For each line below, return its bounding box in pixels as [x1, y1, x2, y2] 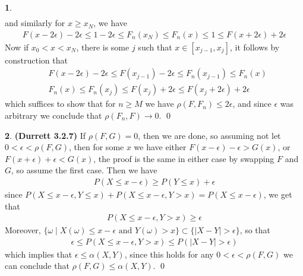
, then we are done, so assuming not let [138, 129, 281, 141]
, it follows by [229, 40, 280, 53]
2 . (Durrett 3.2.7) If [5, 129, 86, 141]
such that [138, 40, 172, 53]
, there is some [76, 40, 130, 53]
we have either [134, 141, 187, 153]
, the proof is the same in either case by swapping [93, 152, 274, 164]
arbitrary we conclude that [5, 109, 102, 121]
